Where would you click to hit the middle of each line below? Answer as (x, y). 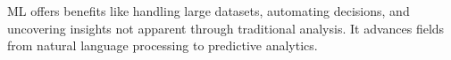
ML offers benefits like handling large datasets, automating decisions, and (209, 11)
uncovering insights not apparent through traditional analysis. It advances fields (226, 28)
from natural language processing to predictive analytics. (163, 45)
